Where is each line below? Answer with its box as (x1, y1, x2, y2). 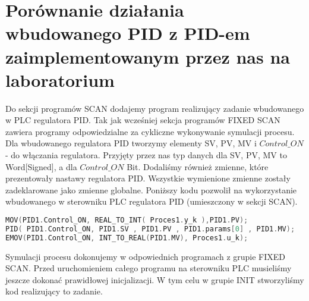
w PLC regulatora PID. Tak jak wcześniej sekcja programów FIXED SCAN (5, 114, 280, 126)
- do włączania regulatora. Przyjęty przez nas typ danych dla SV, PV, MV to (5, 149, 287, 161)
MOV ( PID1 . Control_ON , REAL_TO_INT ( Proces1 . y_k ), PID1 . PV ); (5, 216, 248, 225)
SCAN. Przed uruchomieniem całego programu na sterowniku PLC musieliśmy (5, 262, 292, 274)
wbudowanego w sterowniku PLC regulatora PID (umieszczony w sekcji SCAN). (5, 195, 298, 208)
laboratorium (5, 67, 115, 92)
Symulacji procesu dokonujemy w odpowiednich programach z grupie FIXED (5, 250, 286, 262)
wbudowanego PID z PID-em (5, 21, 250, 45)
